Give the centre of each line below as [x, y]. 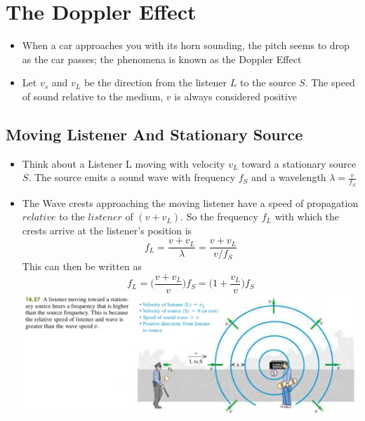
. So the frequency [219, 216]
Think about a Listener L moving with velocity [124, 163]
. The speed [330, 82]
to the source [268, 82]
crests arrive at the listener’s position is [107, 230]
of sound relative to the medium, [93, 96]
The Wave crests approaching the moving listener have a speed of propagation [190, 202]
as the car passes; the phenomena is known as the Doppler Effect [162, 59]
